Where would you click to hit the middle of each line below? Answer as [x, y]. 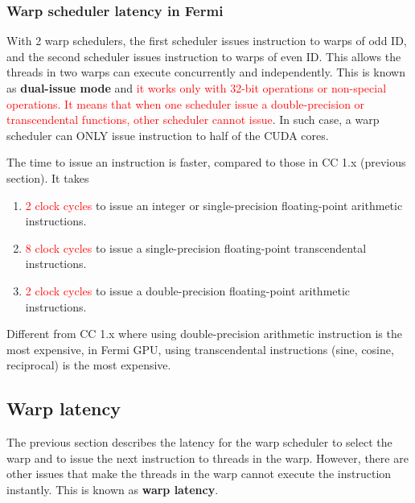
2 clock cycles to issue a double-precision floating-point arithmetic [188, 290]
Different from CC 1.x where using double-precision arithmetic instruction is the [204, 334]
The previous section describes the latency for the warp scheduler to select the [199, 442]
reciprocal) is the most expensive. [89, 365]
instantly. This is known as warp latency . [113, 489]
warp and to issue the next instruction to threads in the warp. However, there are [207, 458]
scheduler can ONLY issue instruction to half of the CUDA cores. [168, 135]
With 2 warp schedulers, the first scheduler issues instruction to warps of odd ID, [207, 41]
